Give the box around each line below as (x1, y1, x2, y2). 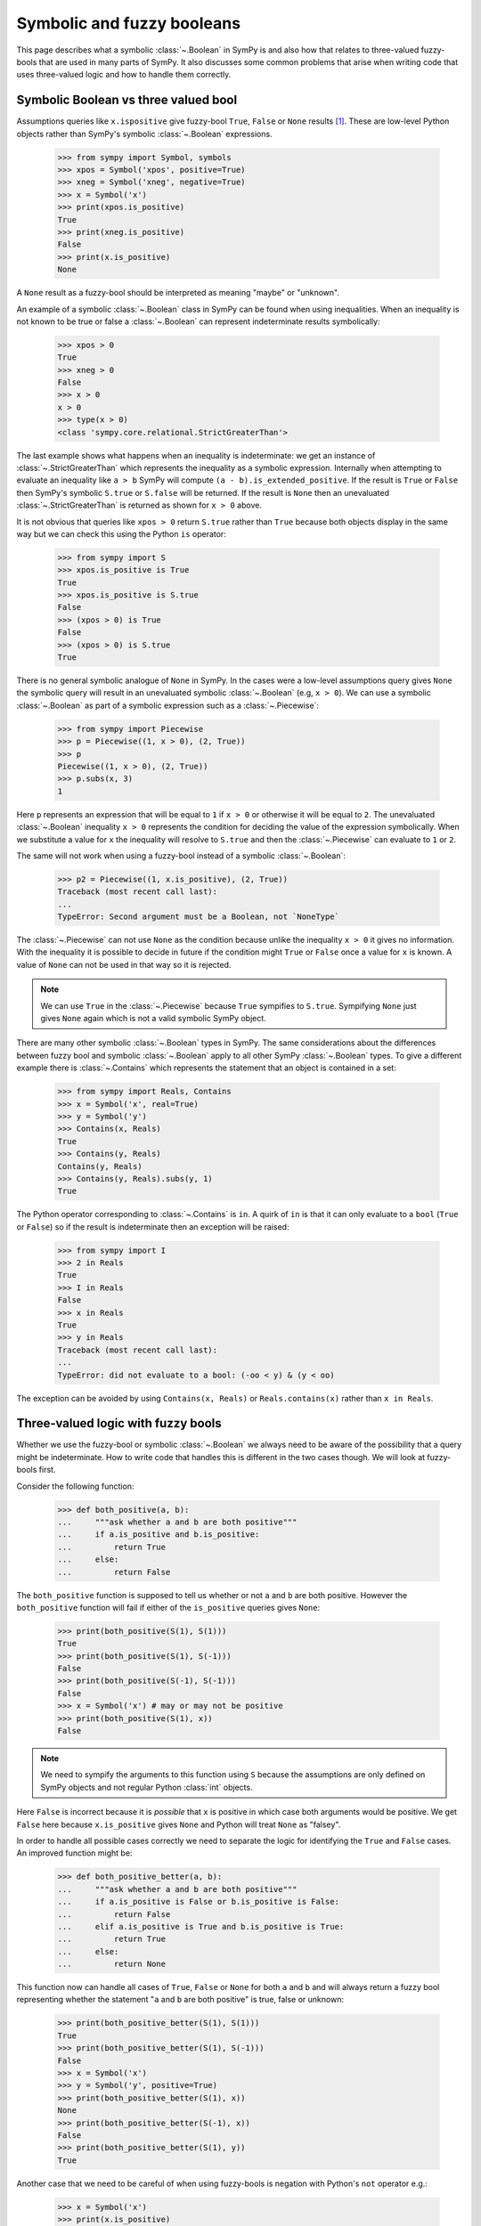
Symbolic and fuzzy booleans (16, 13, 240, 33)
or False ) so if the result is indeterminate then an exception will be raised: (16, 1221, 289, 1232)
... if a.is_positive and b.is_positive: (57, 1530, 260, 1540)
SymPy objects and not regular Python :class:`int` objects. (40, 1782, 253, 1792)
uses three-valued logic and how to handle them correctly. (16, 69, 232, 80)
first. (38, 1465, 56, 1475)
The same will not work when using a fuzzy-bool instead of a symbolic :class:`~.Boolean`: (16, 850, 346, 861)
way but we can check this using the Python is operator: (16, 528, 226, 539)
